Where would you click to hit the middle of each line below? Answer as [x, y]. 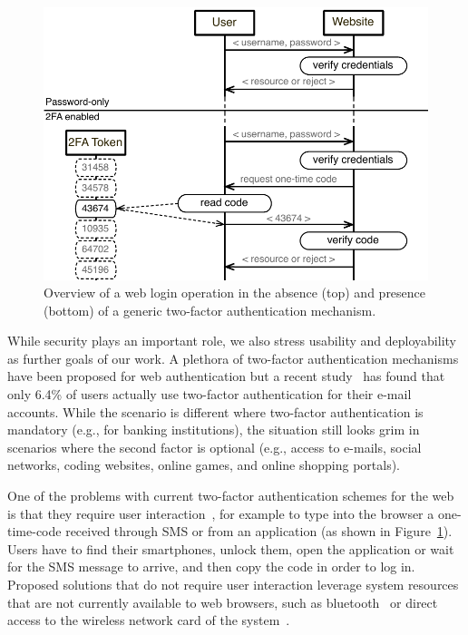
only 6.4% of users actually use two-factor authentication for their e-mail [210, 394]
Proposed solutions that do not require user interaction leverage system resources [233, 584]
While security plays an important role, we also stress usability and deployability [232, 341]
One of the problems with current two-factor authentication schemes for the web [231, 496]
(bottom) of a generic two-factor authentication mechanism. [210, 310]
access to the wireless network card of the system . [149, 620]
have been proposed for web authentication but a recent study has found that [226, 376]
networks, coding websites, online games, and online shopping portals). [204, 465]
